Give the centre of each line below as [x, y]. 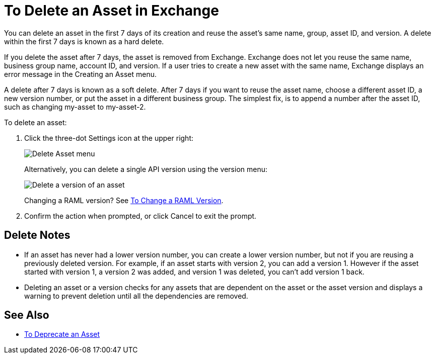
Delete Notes [37, 235]
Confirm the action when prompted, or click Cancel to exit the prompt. [140, 216]
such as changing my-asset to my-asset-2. [75, 107]
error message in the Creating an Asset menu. [80, 74]
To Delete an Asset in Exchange [112, 11]
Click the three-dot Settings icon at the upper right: [109, 138]
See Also [27, 315]
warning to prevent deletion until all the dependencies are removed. [136, 296]
